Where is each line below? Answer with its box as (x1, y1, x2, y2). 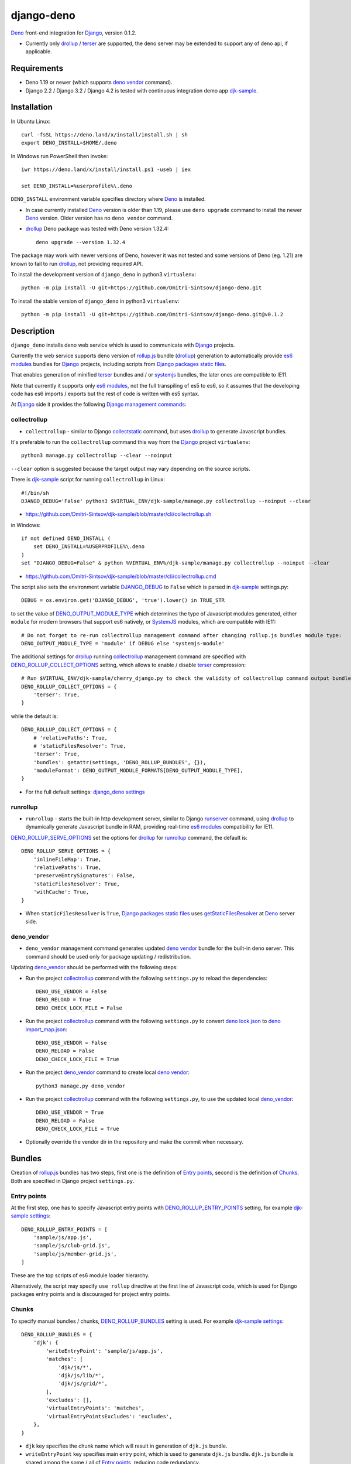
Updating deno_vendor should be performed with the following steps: (11, 964, 178, 971)
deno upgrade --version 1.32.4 (36, 239, 126, 245)
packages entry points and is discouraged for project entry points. (11, 1291, 171, 1298)
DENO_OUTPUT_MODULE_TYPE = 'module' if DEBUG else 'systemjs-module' (21, 640, 225, 647)
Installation (11, 102, 53, 112)
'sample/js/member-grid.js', (33, 1250, 117, 1257)
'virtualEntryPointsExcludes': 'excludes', (46, 1413, 173, 1419)
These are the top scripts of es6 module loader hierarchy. (11, 1271, 150, 1279)
